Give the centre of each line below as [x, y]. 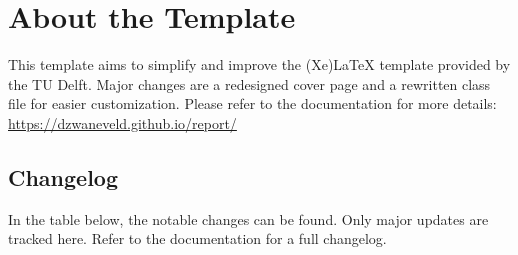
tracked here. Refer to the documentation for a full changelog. [197, 238]
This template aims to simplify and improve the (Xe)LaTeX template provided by [259, 64]
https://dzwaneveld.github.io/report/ [122, 122]
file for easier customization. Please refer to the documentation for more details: [252, 103]
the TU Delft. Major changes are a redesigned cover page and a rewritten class [249, 83]
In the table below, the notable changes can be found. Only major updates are [248, 218]
